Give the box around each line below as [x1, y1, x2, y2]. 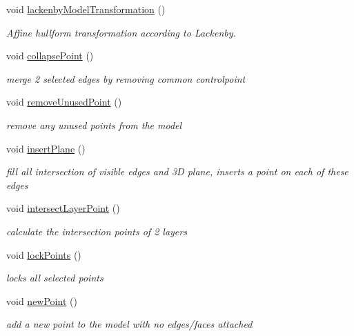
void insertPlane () [6, 141, 86, 155]
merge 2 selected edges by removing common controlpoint [6, 71, 246, 86]
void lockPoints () [6, 247, 81, 261]
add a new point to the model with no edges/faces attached [6, 317, 253, 331]
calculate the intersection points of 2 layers [6, 224, 187, 238]
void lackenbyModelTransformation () [6, 2, 166, 16]
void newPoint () [6, 293, 77, 308]
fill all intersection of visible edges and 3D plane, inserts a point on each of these [6, 164, 348, 179]
